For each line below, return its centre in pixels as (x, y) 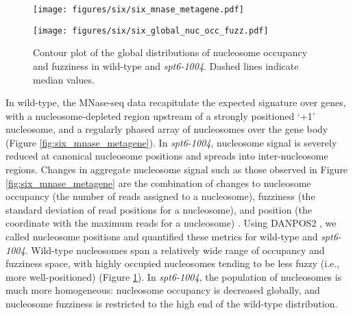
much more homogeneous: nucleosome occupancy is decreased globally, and (163, 290)
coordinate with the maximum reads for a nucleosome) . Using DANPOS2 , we (171, 223)
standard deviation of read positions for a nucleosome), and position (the (159, 209)
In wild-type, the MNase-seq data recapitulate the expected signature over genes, (176, 102)
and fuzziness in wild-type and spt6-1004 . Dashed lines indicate (166, 65)
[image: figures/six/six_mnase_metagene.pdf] (138, 10)
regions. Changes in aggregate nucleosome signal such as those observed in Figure (177, 169)
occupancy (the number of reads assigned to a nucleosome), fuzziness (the (160, 196)
